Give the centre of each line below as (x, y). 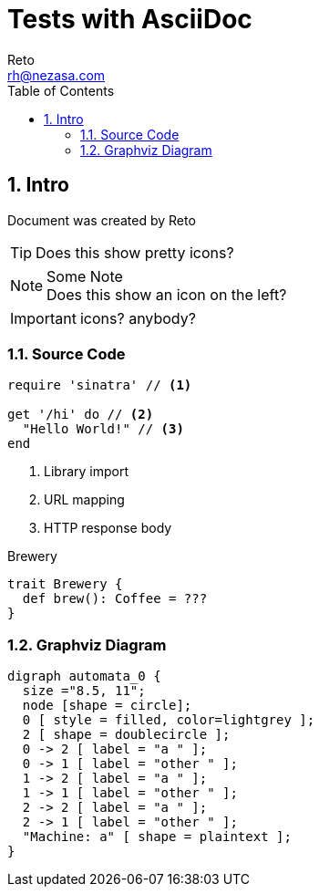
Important (43, 318)
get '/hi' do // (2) (81, 415)
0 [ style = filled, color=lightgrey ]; (169, 720)
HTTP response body (108, 528)
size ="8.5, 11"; (84, 691)
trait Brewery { (65, 584)
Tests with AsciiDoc (130, 19)
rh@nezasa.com (57, 75)
